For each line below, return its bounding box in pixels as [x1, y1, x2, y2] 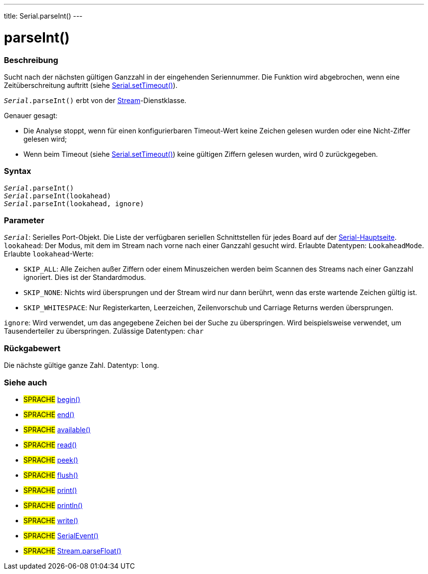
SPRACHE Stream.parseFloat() [23, 546, 122, 555]
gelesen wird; [23, 134, 67, 143]
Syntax [4, 166, 31, 176]
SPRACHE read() [23, 440, 77, 449]
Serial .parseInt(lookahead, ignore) [4, 199, 144, 208]
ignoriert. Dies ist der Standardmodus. [23, 273, 146, 282]
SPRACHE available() [23, 425, 91, 434]
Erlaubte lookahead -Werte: [4, 250, 94, 258]
